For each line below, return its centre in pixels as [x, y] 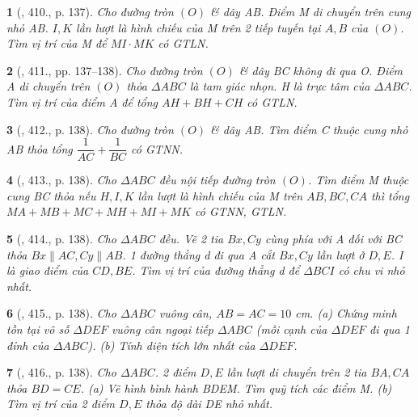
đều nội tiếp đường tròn [217, 180]
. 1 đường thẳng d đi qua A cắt [198, 254]
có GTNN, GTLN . [241, 211]
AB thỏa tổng [40, 148]
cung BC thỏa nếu [51, 195]
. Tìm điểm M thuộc [358, 180]
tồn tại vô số [38, 329]
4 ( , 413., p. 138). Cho [61, 180]
